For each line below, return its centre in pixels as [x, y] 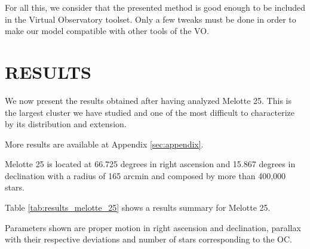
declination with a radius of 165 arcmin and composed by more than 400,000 [145, 175]
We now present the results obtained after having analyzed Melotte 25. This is [148, 100]
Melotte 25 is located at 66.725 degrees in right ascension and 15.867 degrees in [150, 164]
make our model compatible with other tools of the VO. [107, 31]
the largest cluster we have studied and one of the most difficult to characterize [150, 112]
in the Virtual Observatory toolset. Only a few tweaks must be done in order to [151, 19]
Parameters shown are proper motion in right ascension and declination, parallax [153, 227]
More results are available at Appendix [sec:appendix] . [104, 144]
